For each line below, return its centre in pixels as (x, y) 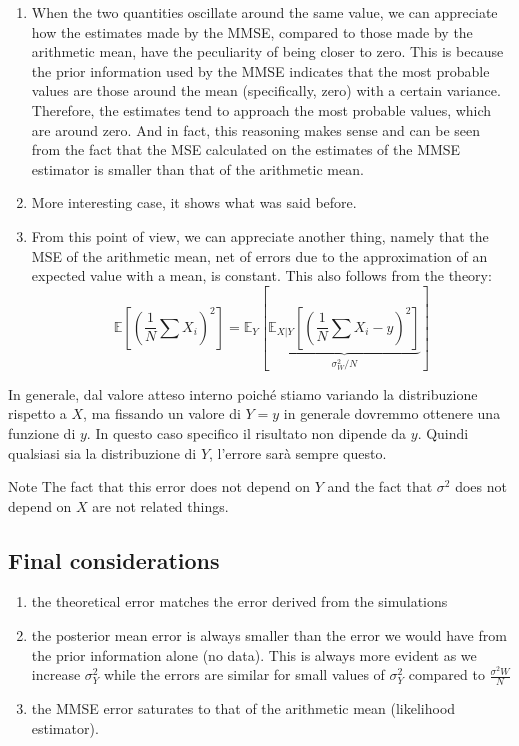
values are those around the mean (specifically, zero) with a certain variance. (266, 90)
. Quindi (443, 432)
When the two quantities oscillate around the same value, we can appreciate (264, 12)
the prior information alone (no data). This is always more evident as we (254, 654)
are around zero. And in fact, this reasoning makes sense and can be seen (255, 129)
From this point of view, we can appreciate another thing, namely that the (260, 235)
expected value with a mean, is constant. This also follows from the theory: (261, 275)
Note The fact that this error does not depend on (159, 486)
